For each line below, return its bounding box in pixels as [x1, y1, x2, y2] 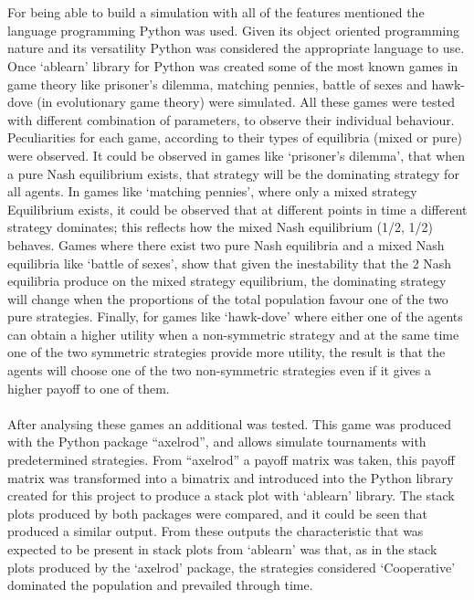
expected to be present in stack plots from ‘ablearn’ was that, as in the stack [7, 540, 437, 558]
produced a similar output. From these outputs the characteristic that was [7, 521, 424, 541]
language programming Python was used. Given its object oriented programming [7, 20, 460, 39]
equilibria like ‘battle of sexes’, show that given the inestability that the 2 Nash [7, 253, 452, 272]
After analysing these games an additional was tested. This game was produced [7, 414, 451, 433]
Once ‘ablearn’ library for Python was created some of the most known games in [7, 56, 458, 75]
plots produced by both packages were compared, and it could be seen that [7, 503, 428, 522]
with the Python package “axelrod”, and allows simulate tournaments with [7, 432, 427, 451]
